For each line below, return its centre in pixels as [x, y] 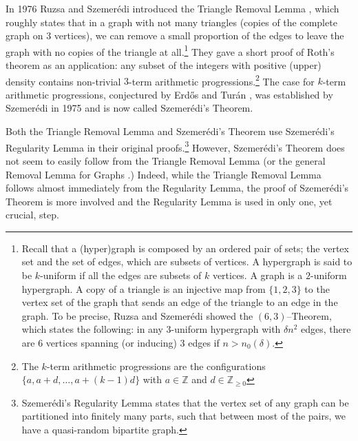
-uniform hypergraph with [226, 329]
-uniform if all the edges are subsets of [121, 275]
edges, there [326, 329]
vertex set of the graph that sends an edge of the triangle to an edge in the [180, 302]
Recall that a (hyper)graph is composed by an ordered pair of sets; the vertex [185, 248]
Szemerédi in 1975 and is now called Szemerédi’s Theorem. [129, 108]
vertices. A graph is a [257, 275]
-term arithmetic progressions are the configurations [156, 366]
